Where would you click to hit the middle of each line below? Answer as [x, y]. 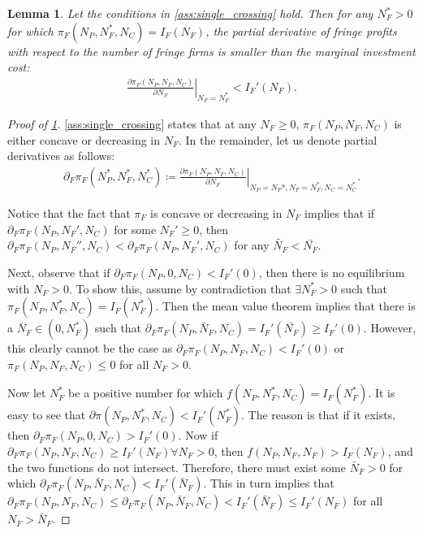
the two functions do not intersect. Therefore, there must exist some [177, 467]
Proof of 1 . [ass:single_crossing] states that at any [132, 124]
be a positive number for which [146, 393]
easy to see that [47, 415]
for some [135, 229]
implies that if [340, 213]
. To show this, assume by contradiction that [180, 288]
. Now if [198, 435]
